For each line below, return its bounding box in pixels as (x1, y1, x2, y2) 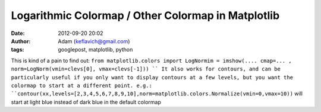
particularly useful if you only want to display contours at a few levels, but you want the (11, 74, 294, 81)
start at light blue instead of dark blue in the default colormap (11, 98, 162, 105)
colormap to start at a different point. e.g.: (11, 82, 153, 89)
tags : (11, 46, 24, 53)
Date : (11, 30, 25, 37)
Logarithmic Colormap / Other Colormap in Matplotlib (11, 9, 280, 22)
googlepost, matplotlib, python (58, 46, 133, 53)
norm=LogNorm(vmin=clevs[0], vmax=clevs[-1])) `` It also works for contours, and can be (11, 66, 281, 72)
